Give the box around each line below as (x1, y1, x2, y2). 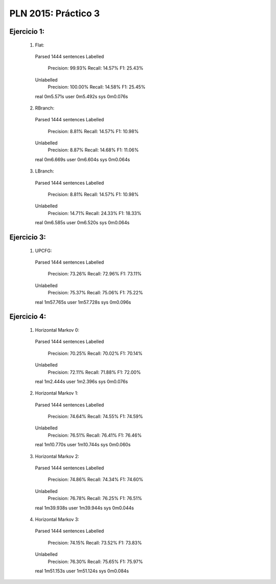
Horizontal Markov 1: (35, 390, 79, 396)
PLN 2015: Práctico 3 (9, 8, 100, 19)
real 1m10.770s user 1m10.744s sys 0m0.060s (35, 442, 131, 448)
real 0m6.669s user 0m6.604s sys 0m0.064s (35, 156, 130, 162)
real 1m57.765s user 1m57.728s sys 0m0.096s (35, 299, 131, 305)
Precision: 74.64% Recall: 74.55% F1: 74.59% (48, 414, 143, 420)
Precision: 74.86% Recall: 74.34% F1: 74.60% (48, 477, 144, 483)
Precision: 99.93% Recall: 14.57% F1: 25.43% (48, 65, 144, 71)
